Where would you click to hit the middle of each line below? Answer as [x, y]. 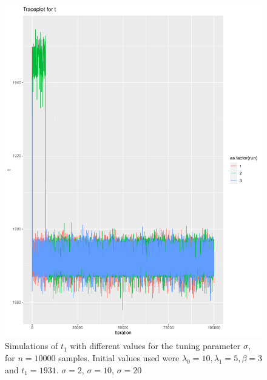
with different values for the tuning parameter [155, 346]
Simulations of [32, 346]
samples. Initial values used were [119, 358]
